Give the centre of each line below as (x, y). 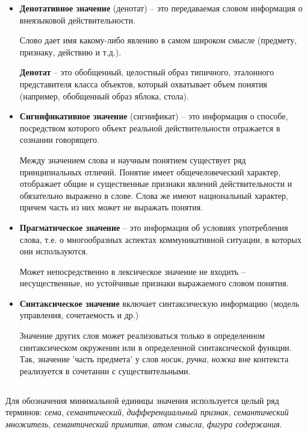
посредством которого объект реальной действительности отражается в (150, 127)
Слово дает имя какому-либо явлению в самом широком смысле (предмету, (158, 40)
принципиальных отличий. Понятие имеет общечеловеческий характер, (150, 171)
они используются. (54, 251)
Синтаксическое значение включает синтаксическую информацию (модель (159, 303)
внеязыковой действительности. (77, 20)
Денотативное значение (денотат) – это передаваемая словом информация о (161, 8)
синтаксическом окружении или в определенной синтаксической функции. (156, 347)
